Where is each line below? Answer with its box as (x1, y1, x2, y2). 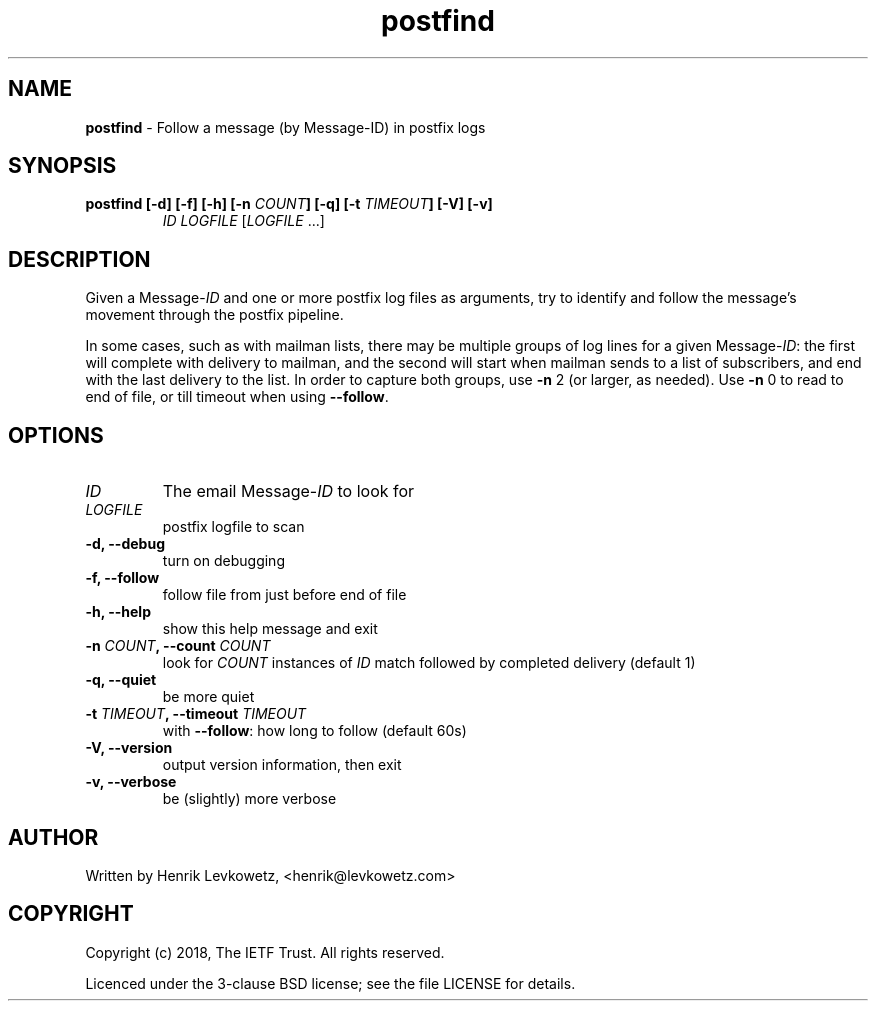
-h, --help (85, 603, 151, 621)
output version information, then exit (162, 756, 402, 774)
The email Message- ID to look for (162, 481, 415, 502)
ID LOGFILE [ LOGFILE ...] (162, 212, 325, 230)
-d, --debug (85, 535, 165, 553)
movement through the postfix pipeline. (85, 306, 344, 324)
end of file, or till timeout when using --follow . (85, 388, 389, 406)
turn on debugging (162, 552, 285, 570)
